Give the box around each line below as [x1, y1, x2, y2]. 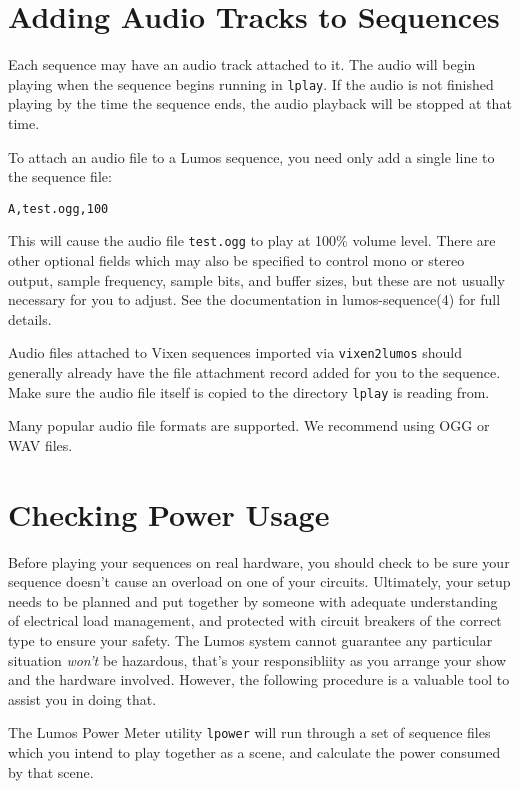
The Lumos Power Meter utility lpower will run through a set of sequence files [8, 722, 491, 743]
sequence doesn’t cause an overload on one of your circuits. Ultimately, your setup [8, 571, 511, 592]
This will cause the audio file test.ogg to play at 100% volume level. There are [8, 230, 496, 251]
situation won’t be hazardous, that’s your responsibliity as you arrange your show [8, 649, 507, 670]
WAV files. [8, 434, 73, 455]
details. [8, 308, 52, 329]
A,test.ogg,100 [8, 201, 109, 216]
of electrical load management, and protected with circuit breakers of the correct [8, 610, 502, 631]
